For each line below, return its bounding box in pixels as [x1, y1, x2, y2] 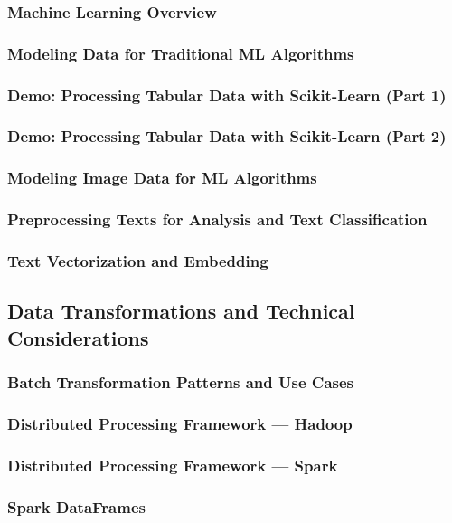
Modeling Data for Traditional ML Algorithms [7, 42, 354, 64]
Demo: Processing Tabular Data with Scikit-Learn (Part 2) [7, 125, 447, 147]
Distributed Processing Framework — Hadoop [7, 412, 353, 434]
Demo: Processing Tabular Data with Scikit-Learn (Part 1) [7, 83, 447, 106]
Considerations [7, 323, 149, 351]
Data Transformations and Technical [7, 297, 355, 325]
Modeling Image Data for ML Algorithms [7, 166, 317, 189]
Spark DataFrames [7, 495, 146, 518]
